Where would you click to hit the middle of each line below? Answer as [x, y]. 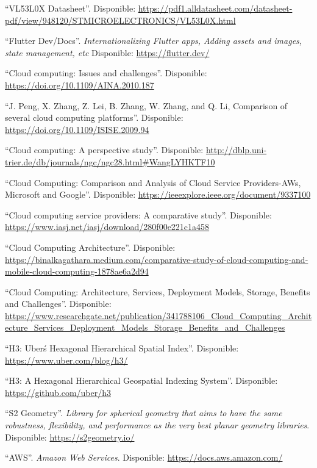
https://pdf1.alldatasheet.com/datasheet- [215, 8]
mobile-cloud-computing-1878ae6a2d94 [77, 271]
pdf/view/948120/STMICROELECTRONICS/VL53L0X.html [120, 20]
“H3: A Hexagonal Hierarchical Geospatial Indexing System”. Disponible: [141, 380]
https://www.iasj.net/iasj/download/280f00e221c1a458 [107, 227]
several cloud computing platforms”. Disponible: [94, 117]
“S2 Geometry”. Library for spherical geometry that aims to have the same [144, 413]
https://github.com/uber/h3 [58, 392]
